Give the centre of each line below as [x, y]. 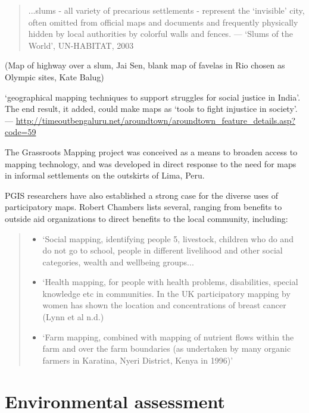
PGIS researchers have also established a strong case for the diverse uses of [141, 195]
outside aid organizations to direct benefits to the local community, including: [146, 218]
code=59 [21, 132]
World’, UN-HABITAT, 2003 [81, 45]
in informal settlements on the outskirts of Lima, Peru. [105, 175]
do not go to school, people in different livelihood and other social [163, 250]
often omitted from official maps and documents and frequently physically [163, 22]
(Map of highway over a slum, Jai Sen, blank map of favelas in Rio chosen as [145, 65]
